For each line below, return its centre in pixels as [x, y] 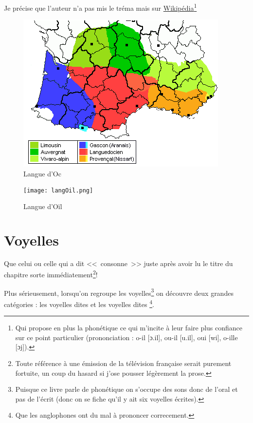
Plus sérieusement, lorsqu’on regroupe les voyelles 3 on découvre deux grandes [119, 292]
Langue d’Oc [42, 173]
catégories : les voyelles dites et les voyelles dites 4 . [79, 303]
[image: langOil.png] [58, 191]
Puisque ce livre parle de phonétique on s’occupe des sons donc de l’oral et [126, 389]
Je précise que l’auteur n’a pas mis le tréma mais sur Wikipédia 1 [100, 7]
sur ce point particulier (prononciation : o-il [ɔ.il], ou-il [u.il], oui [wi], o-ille [126, 337]
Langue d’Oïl [43, 206]
